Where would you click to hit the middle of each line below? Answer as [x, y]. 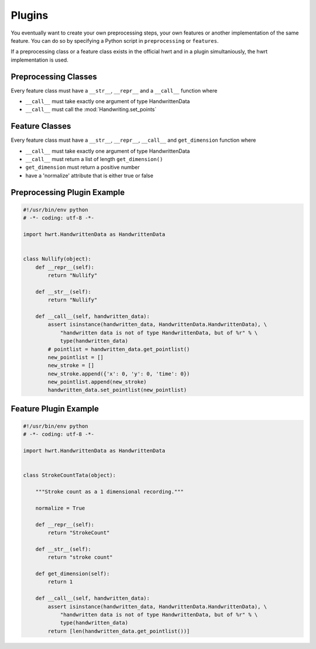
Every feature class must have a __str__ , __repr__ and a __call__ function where [114, 90]
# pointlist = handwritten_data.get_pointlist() [119, 349]
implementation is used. [39, 60]
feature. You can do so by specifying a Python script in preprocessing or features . [115, 40]
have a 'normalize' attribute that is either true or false [89, 175]
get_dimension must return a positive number [83, 168]
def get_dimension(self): [73, 574]
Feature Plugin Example [55, 409]
